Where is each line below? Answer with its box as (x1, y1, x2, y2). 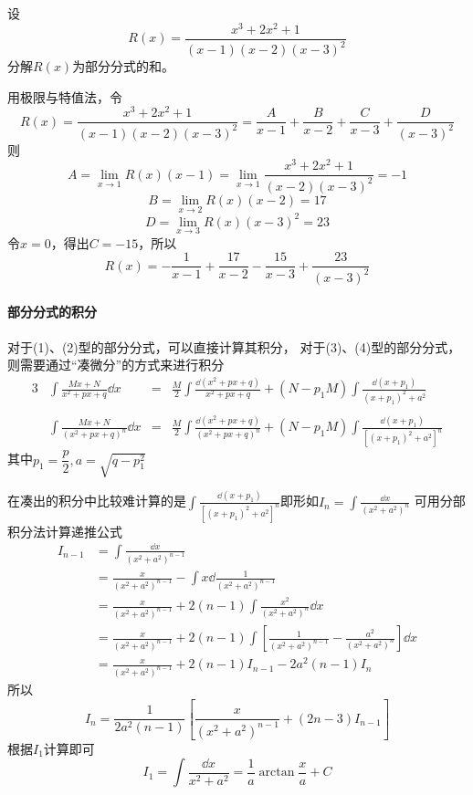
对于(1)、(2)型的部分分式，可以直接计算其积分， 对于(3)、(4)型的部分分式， (7, 337, 461, 356)
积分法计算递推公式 (7, 521, 122, 540)
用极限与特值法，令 (7, 87, 122, 106)
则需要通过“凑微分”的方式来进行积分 (7, 355, 225, 374)
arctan (258, 766, 295, 779)
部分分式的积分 (7, 302, 97, 321)
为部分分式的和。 (72, 57, 175, 76)
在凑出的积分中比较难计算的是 (7, 491, 186, 510)
